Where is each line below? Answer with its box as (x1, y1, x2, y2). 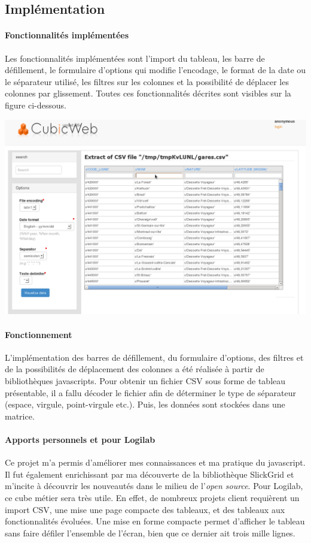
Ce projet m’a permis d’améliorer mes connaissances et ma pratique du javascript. (5, 456, 306, 469)
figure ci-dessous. (5, 98, 66, 111)
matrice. (5, 409, 35, 422)
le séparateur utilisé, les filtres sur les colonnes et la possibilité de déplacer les (5, 75, 289, 88)
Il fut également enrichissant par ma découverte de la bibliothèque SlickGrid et (5, 467, 294, 480)
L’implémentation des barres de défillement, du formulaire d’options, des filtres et (5, 351, 304, 363)
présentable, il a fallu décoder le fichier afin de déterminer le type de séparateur (5, 386, 296, 399)
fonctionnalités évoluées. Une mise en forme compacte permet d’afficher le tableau (5, 515, 305, 527)
